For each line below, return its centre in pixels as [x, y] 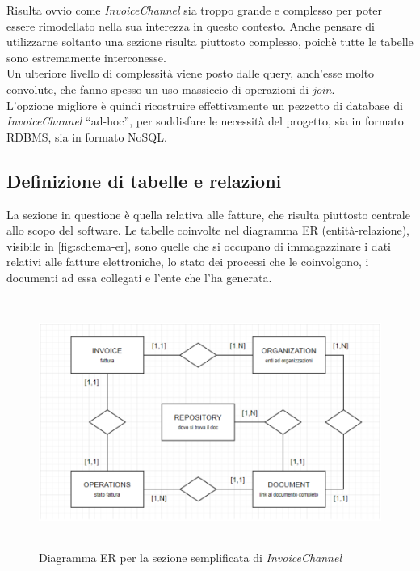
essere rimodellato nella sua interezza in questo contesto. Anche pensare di [191, 25]
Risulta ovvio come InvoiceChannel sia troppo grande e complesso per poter [195, 10]
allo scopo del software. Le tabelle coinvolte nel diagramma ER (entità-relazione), [208, 230]
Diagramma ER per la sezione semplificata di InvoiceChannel [190, 558]
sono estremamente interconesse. [86, 57]
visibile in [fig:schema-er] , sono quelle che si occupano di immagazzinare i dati [199, 245]
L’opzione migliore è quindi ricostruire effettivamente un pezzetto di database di [205, 105]
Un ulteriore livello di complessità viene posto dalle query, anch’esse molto [191, 73]
